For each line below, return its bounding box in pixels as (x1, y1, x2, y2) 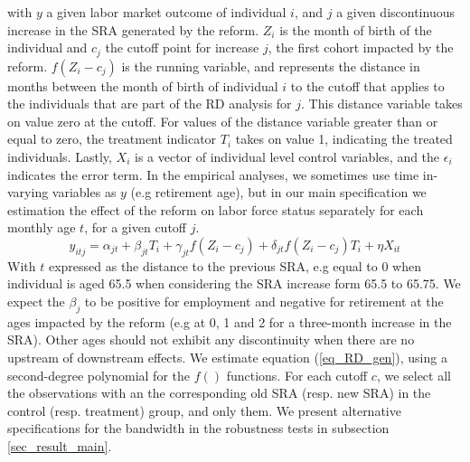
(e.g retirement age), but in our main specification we (130, 183, 427, 202)
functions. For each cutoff (226, 365, 368, 384)
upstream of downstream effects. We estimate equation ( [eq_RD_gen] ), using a (7, 347, 447, 366)
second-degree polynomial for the (7, 365, 190, 384)
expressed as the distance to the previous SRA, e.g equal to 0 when (48, 256, 421, 275)
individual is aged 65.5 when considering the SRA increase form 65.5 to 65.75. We (7, 274, 461, 293)
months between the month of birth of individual (7, 76, 278, 95)
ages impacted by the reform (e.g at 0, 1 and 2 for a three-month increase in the (7, 312, 452, 331)
